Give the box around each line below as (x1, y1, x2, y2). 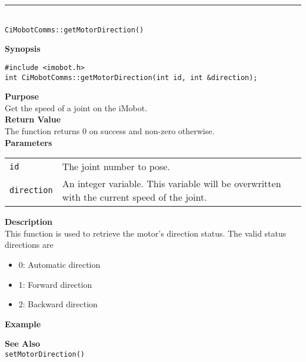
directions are (5, 238, 54, 251)
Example (5, 317, 41, 330)
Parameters (5, 136, 52, 148)
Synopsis (5, 42, 41, 55)
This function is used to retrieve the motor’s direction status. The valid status (5, 227, 287, 239)
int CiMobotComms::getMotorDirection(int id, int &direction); (5, 73, 258, 82)
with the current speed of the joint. (62, 190, 207, 204)
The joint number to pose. (62, 160, 170, 174)
